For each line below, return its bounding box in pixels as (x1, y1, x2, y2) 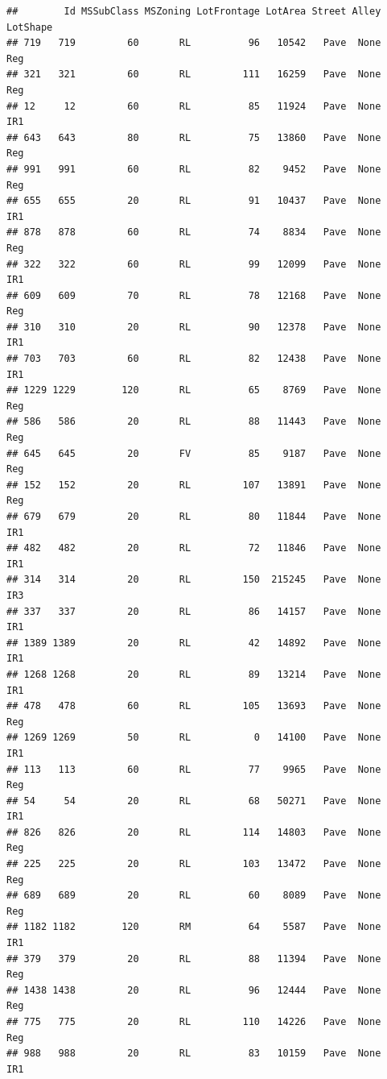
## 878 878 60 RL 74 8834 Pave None (6, 226, 381, 239)
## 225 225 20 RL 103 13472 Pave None (6, 858, 381, 870)
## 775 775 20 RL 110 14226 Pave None (6, 1016, 381, 1027)
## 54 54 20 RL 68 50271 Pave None (6, 795, 381, 807)
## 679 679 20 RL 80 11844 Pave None (6, 511, 381, 522)
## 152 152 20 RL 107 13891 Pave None (6, 479, 381, 491)
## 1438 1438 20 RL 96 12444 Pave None (6, 984, 381, 996)
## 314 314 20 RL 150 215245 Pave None (6, 574, 381, 586)
